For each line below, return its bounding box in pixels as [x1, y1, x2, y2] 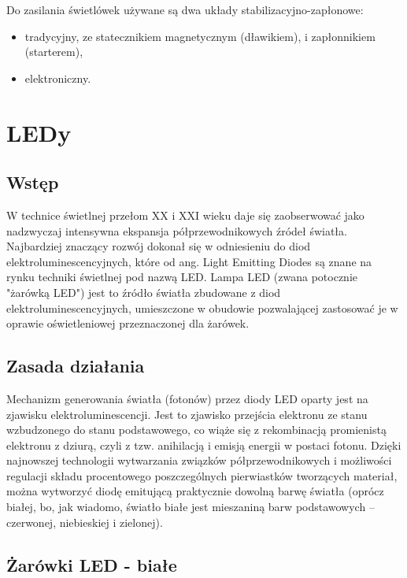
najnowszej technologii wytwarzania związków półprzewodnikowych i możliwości [6, 452, 392, 469]
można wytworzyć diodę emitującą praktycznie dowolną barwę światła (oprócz [6, 483, 384, 499]
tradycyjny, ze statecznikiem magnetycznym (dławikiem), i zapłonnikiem [24, 28, 376, 44]
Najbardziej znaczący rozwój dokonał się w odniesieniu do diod [6, 238, 311, 254]
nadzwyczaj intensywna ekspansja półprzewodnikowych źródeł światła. [6, 222, 347, 239]
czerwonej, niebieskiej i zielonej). [6, 513, 163, 530]
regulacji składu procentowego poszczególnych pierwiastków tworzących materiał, [6, 467, 398, 484]
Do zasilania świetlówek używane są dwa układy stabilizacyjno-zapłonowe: [6, 2, 364, 17]
